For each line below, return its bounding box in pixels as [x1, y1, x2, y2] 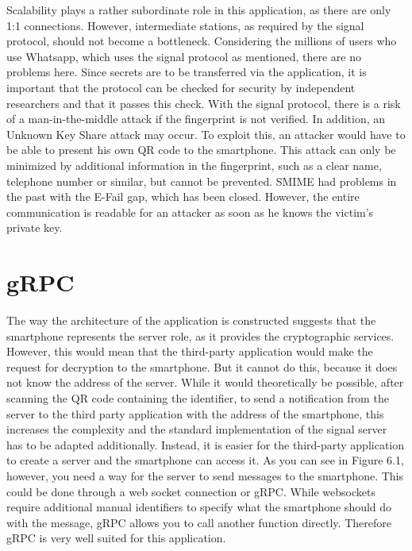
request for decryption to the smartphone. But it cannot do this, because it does [6, 358, 398, 375]
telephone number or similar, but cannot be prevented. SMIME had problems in [6, 172, 397, 189]
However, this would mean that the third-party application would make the [6, 343, 373, 360]
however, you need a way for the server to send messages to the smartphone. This [6, 467, 403, 484]
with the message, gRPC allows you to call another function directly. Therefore [6, 514, 391, 530]
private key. [6, 219, 63, 236]
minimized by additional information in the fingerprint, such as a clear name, [6, 156, 382, 173]
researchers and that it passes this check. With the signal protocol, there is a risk [6, 94, 401, 111]
